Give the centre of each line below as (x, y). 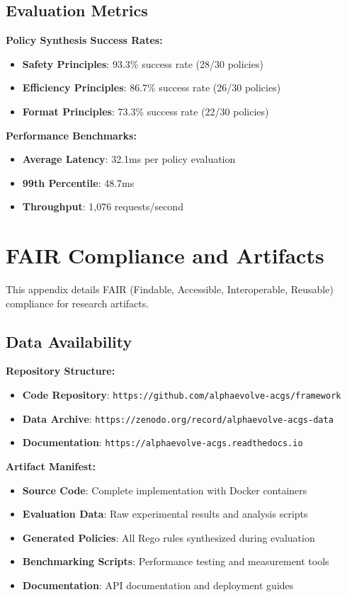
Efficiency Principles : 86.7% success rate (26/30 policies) (152, 87)
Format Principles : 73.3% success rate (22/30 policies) (146, 111)
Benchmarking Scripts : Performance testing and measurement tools (176, 561)
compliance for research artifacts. (78, 303)
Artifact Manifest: (51, 466)
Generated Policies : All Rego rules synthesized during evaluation (169, 537)
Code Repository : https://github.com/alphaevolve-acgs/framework (182, 395)
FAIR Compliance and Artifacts (165, 255)
